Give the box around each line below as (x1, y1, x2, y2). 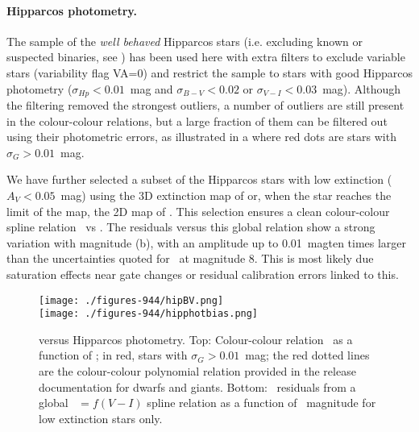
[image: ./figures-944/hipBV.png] (39, 294, 224, 306)
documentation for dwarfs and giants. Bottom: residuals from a (39, 378, 356, 395)
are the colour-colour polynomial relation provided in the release (39, 363, 356, 380)
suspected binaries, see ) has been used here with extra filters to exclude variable (6, 48, 405, 65)
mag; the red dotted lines (245, 347, 370, 363)
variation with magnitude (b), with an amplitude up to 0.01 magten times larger (6, 234, 407, 251)
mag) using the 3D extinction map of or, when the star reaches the (60, 187, 392, 203)
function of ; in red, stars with (39, 347, 188, 363)
